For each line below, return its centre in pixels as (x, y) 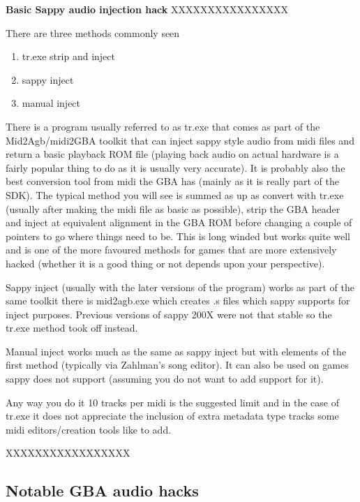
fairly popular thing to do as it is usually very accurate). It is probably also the (175, 167)
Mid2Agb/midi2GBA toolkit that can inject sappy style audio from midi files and (180, 140)
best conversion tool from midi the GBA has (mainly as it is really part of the (172, 181)
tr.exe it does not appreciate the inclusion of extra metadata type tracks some (172, 416)
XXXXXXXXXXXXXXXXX (68, 453)
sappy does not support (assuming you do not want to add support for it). (165, 379)
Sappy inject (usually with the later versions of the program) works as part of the (180, 287)
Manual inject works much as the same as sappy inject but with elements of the (176, 351)
